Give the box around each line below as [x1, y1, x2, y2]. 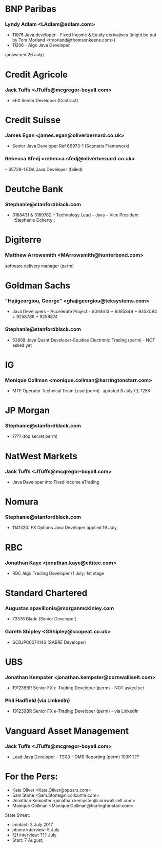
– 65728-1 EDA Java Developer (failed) [5, 166, 83, 172]
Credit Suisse [5, 115, 61, 126]
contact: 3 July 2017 [12, 822, 53, 827]
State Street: [5, 812, 30, 818]
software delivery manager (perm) [5, 263, 74, 269]
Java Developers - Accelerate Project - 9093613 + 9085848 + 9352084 [12, 309, 157, 315]
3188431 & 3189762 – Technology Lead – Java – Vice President [12, 212, 139, 218]
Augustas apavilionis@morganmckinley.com [5, 605, 114, 612]
